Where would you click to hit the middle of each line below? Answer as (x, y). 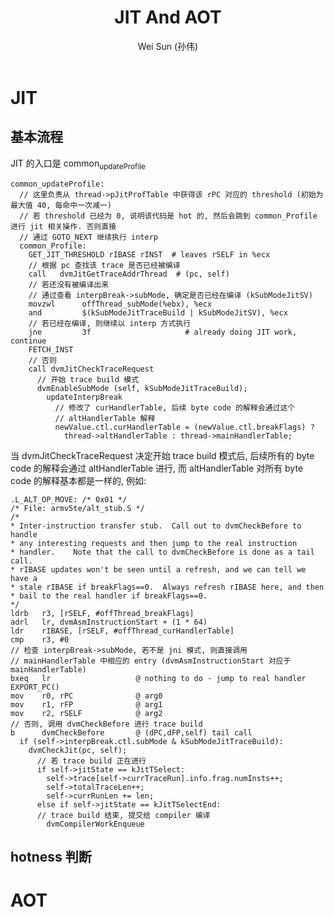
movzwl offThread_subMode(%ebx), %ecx (120, 304)
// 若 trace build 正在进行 (91, 761)
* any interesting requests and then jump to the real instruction (154, 543)
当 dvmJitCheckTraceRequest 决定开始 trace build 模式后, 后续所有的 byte (162, 455)
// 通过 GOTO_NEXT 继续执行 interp (89, 237)
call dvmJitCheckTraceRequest (91, 369)
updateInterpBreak (84, 397)
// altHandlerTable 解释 (105, 418)
